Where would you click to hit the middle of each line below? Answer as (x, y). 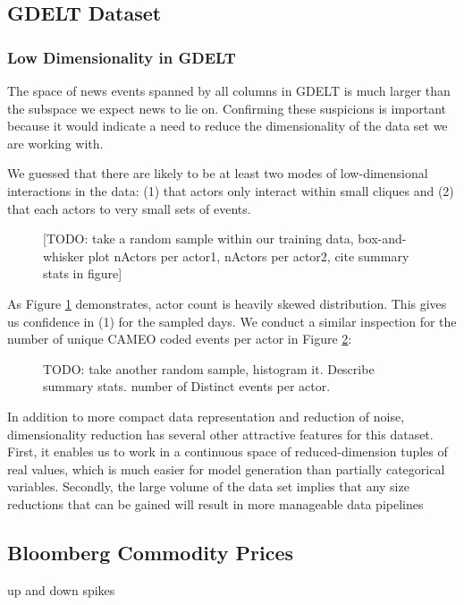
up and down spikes (61, 589)
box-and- (382, 239)
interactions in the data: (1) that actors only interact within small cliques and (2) (231, 190)
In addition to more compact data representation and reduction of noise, (206, 416)
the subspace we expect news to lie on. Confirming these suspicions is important (227, 108)
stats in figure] (83, 273)
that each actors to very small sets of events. (129, 208)
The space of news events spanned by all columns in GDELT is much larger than (229, 90)
